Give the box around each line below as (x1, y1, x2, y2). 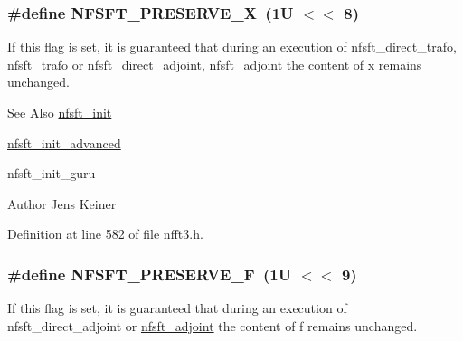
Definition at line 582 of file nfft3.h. (7, 224, 203, 243)
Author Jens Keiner (7, 194, 117, 213)
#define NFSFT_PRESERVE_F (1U (7, 262, 292, 285)
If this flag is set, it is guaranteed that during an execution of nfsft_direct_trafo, (7, 37, 457, 56)
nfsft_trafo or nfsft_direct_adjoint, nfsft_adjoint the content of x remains (7, 54, 422, 73)
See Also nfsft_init (7, 103, 112, 121)
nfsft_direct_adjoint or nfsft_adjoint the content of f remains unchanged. (7, 316, 418, 335)
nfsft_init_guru (7, 164, 96, 183)
